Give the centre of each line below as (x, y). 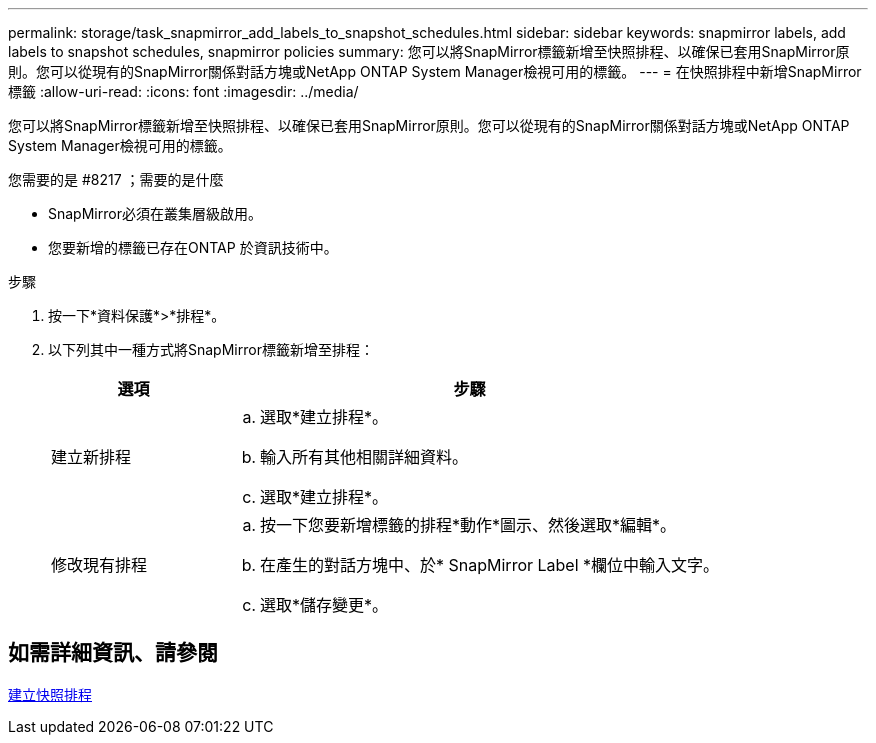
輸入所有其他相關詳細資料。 (364, 457)
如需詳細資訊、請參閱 (113, 653)
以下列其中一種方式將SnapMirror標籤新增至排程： (211, 349)
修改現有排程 (99, 565)
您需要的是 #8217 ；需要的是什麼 (116, 179)
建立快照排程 (50, 694)
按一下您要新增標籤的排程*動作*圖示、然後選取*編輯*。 (468, 525)
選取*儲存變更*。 (324, 605)
